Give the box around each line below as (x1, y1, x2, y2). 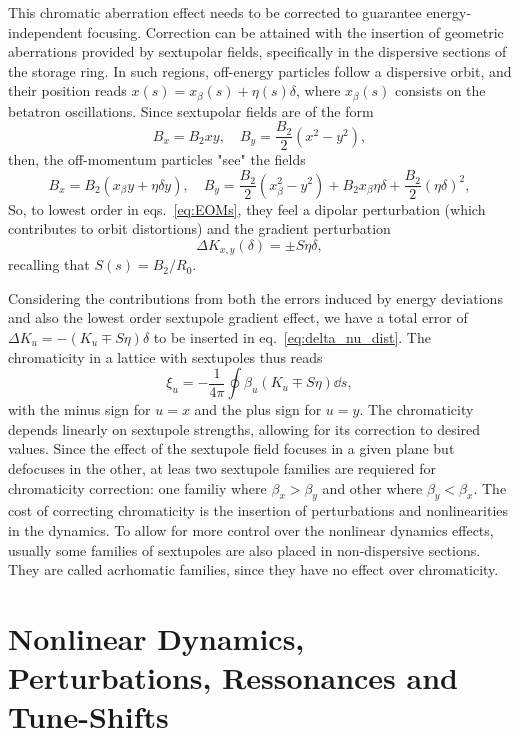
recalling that (8, 254, 90, 275)
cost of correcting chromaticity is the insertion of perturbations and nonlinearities (8, 500, 509, 521)
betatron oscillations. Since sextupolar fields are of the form (8, 100, 374, 121)
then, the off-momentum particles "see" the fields (8, 149, 306, 170)
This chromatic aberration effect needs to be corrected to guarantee (8, 2, 422, 22)
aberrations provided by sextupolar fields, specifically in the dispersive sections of (8, 41, 507, 62)
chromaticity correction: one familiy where (8, 477, 267, 498)
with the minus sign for (8, 399, 151, 420)
